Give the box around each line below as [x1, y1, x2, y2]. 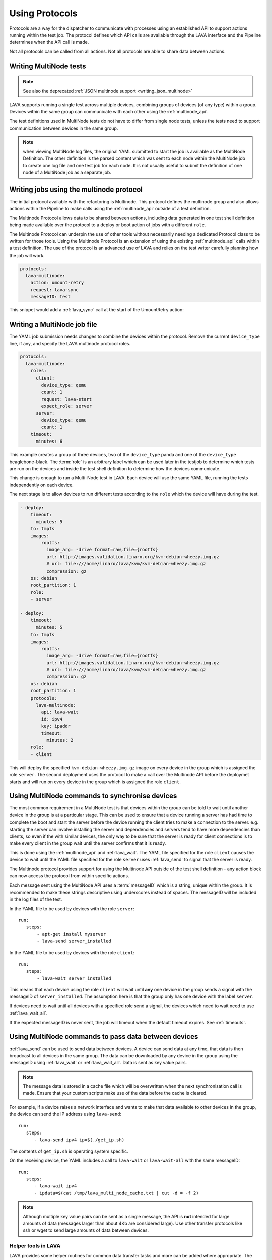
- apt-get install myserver [37, 931, 106, 937]
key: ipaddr [41, 723, 71, 729]
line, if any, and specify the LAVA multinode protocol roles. [9, 340, 131, 346]
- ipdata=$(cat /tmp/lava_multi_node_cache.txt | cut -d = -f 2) [34, 1190, 199, 1196]
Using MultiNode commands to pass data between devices [9, 1032, 198, 1041]
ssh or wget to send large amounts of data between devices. [23, 1227, 149, 1233]
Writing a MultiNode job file [9, 320, 98, 329]
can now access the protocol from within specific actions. [9, 872, 129, 879]
